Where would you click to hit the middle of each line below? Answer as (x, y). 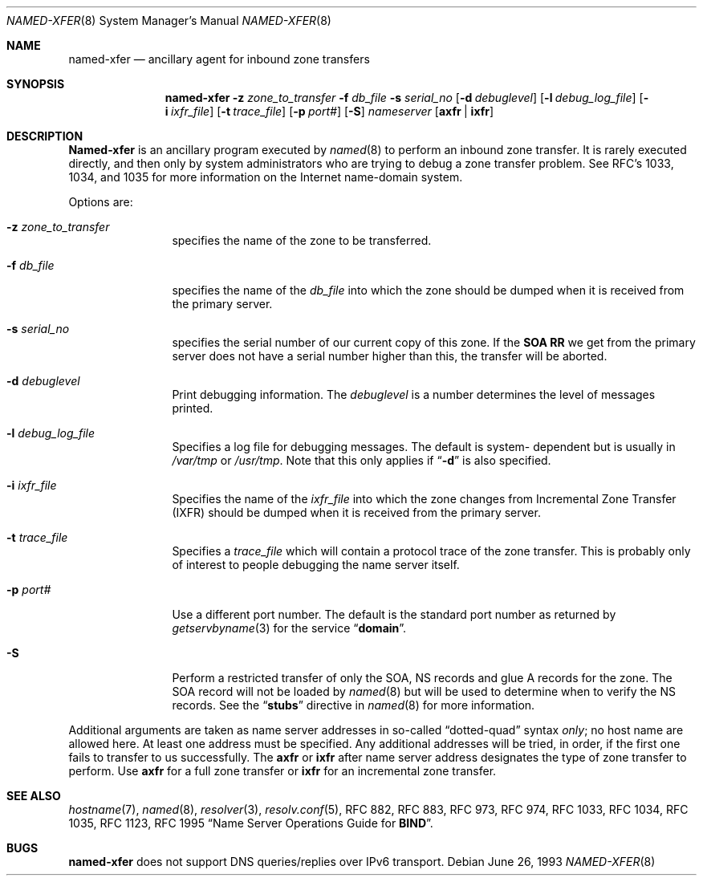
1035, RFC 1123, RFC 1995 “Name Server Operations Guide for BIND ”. (251, 823)
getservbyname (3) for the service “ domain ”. (289, 628)
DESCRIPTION (45, 136)
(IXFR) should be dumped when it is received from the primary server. (356, 512)
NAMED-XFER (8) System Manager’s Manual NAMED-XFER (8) (169, 20)
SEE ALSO (34, 796)
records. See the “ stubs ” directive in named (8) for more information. (354, 705)
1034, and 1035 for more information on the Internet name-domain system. (266, 177)
